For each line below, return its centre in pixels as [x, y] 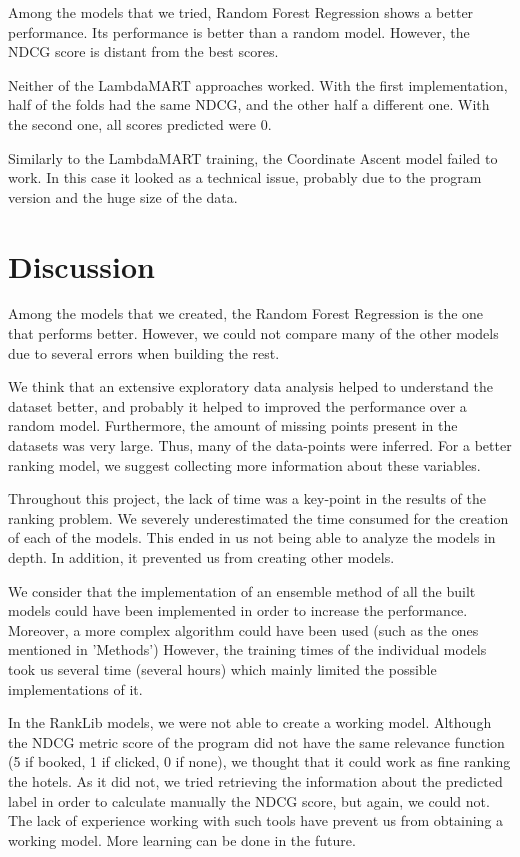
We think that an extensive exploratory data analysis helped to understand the [251, 386]
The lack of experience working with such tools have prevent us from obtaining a [256, 820]
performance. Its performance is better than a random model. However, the [239, 31]
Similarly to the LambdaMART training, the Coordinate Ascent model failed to [253, 157]
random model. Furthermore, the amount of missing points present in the [233, 425]
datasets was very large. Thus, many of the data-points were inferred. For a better [260, 445]
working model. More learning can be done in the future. [182, 839]
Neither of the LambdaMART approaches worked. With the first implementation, [258, 84]
